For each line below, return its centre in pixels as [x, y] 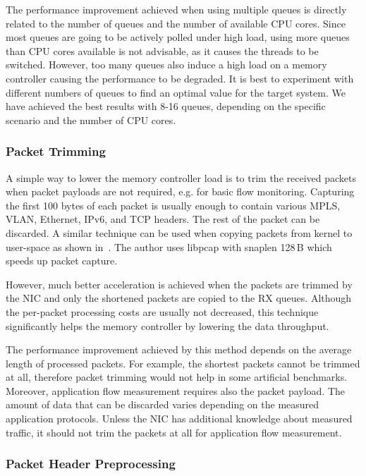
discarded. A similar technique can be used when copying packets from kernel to [179, 232]
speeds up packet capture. [62, 261]
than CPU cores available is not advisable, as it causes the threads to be [162, 50]
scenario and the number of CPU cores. [91, 120]
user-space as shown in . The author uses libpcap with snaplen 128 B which [169, 246]
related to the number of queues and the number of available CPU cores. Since [176, 23]
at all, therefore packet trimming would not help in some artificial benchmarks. [177, 377]
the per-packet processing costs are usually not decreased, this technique [162, 311]
